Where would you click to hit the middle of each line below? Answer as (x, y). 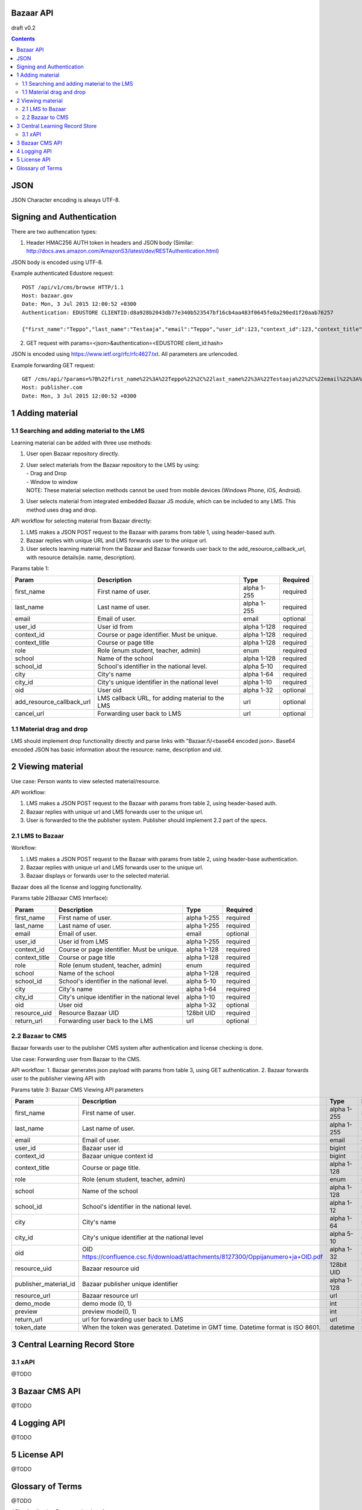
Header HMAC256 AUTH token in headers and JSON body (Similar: (110, 242)
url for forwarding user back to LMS (133, 1320)
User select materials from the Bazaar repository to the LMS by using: (113, 464)
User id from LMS (83, 941)
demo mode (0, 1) (107, 1303)
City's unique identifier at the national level (142, 1238)
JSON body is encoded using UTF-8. (57, 262)
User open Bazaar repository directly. (73, 454)
